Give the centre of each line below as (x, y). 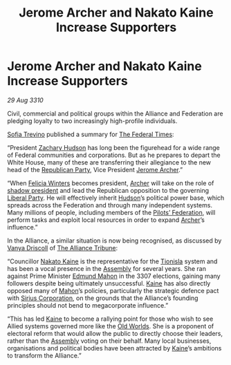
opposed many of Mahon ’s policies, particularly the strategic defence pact (113, 290)
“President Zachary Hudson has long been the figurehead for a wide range (113, 147)
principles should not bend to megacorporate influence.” (88, 305)
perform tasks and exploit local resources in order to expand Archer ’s (106, 220)
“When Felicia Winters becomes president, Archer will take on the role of (111, 183)
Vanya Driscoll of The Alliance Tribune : (63, 247)
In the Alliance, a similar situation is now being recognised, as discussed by (114, 241)
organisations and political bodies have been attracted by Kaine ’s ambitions (114, 348)
